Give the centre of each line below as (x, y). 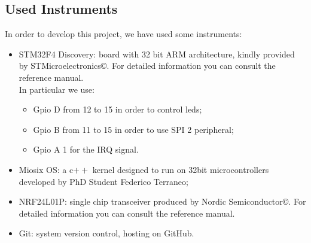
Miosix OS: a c (46, 169)
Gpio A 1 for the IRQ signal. (86, 149)
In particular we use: (57, 89)
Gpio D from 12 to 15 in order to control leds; (118, 109)
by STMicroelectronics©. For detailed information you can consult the (147, 66)
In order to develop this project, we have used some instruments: (124, 34)
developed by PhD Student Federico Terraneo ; (103, 181)
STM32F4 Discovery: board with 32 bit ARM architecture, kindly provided (157, 54)
